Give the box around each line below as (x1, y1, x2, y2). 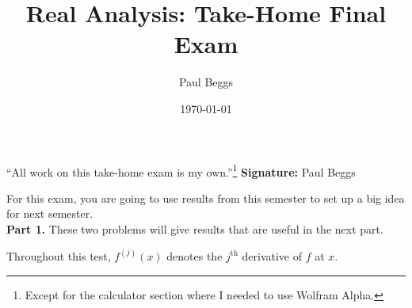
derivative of (242, 247, 303, 264)
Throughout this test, (6, 247, 111, 264)
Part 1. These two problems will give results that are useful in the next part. (6, 220, 383, 237)
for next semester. (6, 205, 93, 222)
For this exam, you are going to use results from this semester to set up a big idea (6, 189, 405, 206)
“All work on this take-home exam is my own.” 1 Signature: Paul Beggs (6, 161, 356, 180)
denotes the (166, 247, 223, 264)
